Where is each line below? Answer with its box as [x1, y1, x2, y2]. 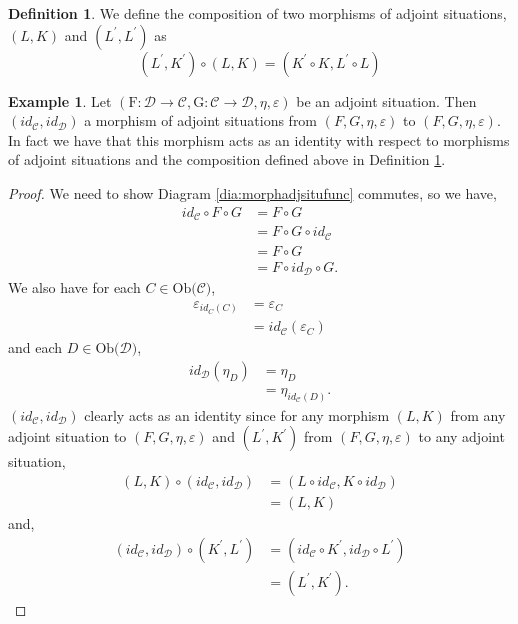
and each [8, 337, 63, 358]
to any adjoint [418, 426, 505, 447]
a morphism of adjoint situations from [84, 110, 318, 131]
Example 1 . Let [8, 90, 112, 111]
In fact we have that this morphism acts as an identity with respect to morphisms [8, 129, 510, 150]
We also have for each [8, 277, 141, 298]
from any [450, 404, 506, 425]
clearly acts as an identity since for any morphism [84, 404, 390, 425]
